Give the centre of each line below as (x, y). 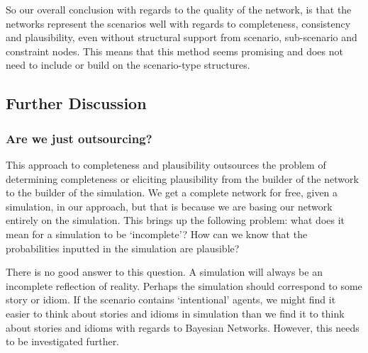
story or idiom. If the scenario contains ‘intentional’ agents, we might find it (171, 299)
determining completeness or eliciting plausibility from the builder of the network (182, 178)
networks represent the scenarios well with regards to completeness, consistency (178, 23)
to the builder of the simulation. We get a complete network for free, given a (172, 192)
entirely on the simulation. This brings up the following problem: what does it (175, 220)
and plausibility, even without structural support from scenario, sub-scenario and (182, 37)
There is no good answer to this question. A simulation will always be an (164, 272)
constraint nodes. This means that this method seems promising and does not (174, 51)
